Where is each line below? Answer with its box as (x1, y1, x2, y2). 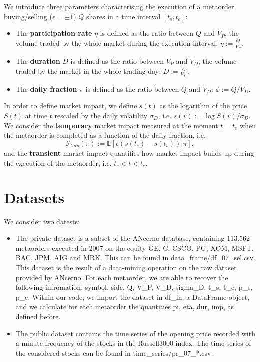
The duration (15, 56, 60, 66)
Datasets (4, 187, 65, 207)
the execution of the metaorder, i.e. (4, 157, 112, 168)
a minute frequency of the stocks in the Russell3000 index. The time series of (15, 338, 251, 348)
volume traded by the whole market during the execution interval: (15, 37, 218, 48)
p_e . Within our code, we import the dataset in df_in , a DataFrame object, (15, 291, 250, 302)
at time (25, 110, 48, 121)
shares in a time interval (86, 11, 161, 21)
